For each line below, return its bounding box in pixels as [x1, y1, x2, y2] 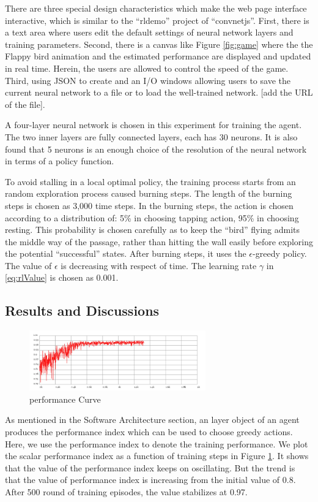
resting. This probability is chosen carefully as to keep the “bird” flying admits [5, 223, 300, 236]
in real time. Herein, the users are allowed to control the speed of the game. [5, 61, 289, 74]
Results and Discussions [5, 301, 160, 320]
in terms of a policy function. [5, 154, 114, 167]
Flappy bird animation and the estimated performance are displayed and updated [5, 50, 311, 63]
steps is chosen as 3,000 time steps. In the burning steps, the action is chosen [5, 199, 294, 211]
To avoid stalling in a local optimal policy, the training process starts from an [5, 175, 296, 188]
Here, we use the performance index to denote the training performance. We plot [5, 437, 308, 450]
